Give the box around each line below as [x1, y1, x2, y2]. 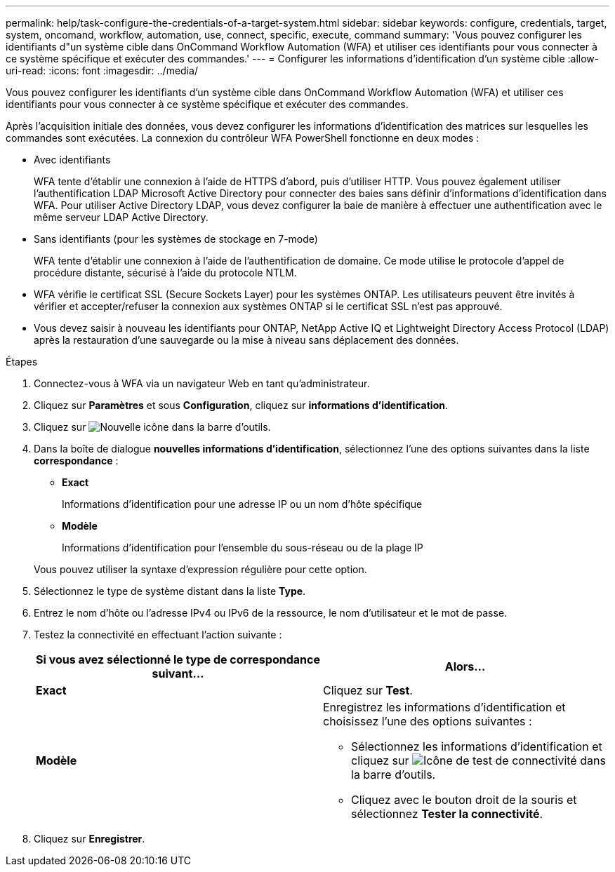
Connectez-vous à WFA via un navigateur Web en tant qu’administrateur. [34, 377, 370, 389]
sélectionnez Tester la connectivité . [351, 807, 543, 821]
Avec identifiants [34, 154, 111, 166]
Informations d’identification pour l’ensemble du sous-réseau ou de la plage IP [62, 542, 423, 554]
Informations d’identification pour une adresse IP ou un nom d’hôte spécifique [62, 498, 423, 510]
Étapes [6, 356, 38, 368]
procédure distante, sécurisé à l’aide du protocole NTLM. [34, 267, 297, 279]
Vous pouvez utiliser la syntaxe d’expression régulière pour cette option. [34, 563, 367, 575]
